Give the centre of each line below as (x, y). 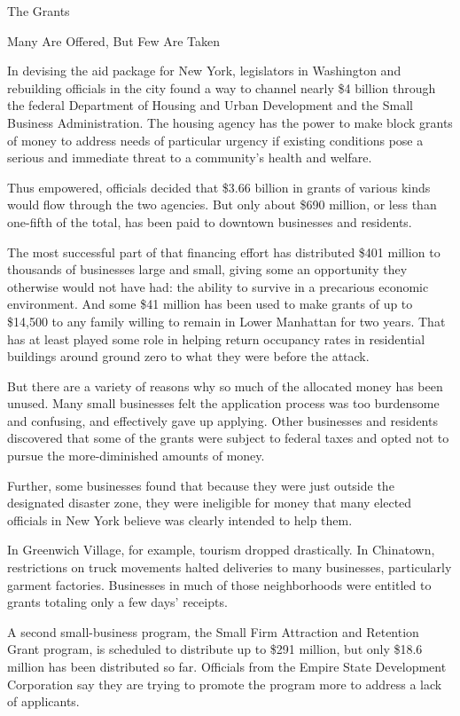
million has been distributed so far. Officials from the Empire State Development (227, 666)
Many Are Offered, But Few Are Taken (114, 40)
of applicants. (43, 701)
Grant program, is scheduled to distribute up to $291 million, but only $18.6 (215, 649)
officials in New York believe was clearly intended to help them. (180, 519)
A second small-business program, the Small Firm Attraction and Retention (213, 631)
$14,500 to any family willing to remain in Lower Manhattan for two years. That (226, 321)
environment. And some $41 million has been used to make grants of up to (210, 304)
